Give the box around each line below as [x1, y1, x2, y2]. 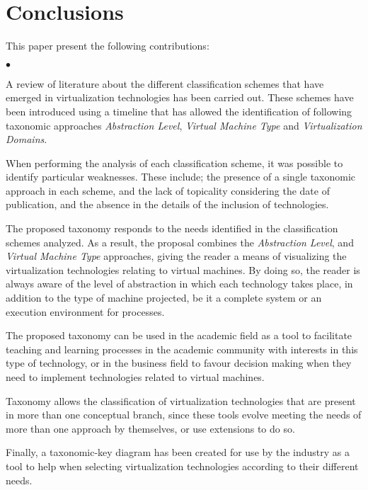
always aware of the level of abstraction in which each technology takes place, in [6, 276, 353, 291]
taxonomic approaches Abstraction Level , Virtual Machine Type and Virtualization [6, 118, 362, 132]
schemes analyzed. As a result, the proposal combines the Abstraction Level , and [6, 234, 354, 249]
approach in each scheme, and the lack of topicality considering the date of [6, 183, 330, 198]
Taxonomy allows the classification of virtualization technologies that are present [6, 393, 356, 408]
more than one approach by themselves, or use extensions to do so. [6, 421, 295, 435]
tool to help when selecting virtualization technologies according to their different [6, 458, 359, 473]
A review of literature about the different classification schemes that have [6, 76, 324, 91]
